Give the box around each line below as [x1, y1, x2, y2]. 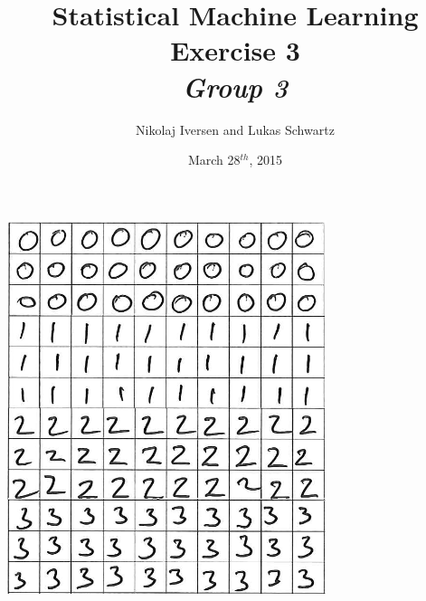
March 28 [187, 150, 241, 169]
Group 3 [182, 67, 289, 105]
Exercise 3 [170, 32, 300, 69]
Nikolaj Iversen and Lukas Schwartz [136, 119, 335, 138]
